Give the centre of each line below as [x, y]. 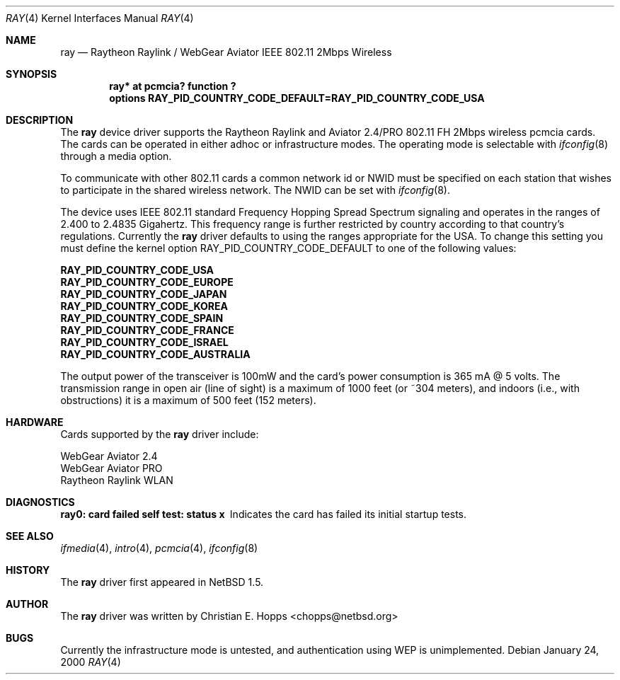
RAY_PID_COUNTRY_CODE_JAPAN [144, 294]
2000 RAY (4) [91, 662]
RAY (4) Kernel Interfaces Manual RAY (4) [100, 18]
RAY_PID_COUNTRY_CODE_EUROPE [147, 282]
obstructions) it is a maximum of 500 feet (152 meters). [188, 400]
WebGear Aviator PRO [111, 468]
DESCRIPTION [40, 120]
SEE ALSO [30, 536]
